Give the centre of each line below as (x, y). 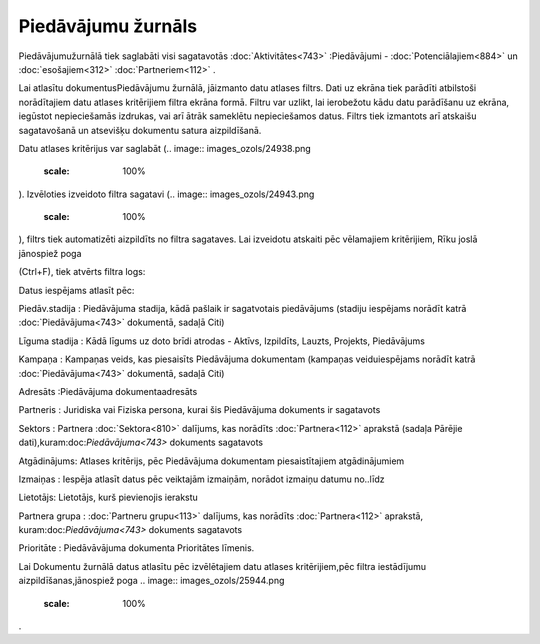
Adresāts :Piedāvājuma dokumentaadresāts (108, 391)
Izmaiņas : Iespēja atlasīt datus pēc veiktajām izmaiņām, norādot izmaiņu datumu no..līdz (201, 479)
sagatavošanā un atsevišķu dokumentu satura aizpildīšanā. (140, 130)
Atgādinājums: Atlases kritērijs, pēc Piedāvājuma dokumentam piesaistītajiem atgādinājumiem (211, 461)
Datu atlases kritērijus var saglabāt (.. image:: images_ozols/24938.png (165, 148)
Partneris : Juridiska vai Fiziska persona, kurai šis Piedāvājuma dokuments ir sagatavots (199, 410)
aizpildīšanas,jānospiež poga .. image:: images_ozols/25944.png (151, 581)
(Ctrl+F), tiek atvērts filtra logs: (82, 272)
